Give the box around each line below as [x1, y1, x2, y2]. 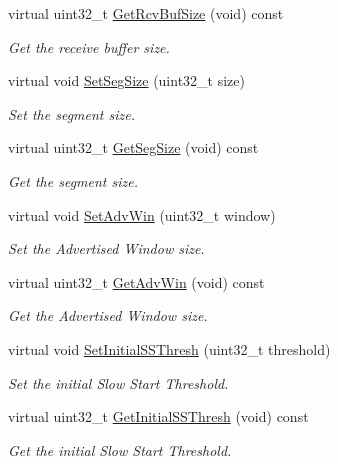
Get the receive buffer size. [8, 36, 170, 57]
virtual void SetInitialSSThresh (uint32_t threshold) [8, 338, 331, 359]
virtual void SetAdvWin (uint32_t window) [8, 204, 276, 225]
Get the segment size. [8, 170, 138, 191]
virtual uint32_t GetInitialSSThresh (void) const [8, 406, 309, 427]
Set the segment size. [8, 103, 136, 124]
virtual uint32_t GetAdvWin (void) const [8, 271, 265, 292]
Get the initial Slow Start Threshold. [8, 439, 232, 460]
